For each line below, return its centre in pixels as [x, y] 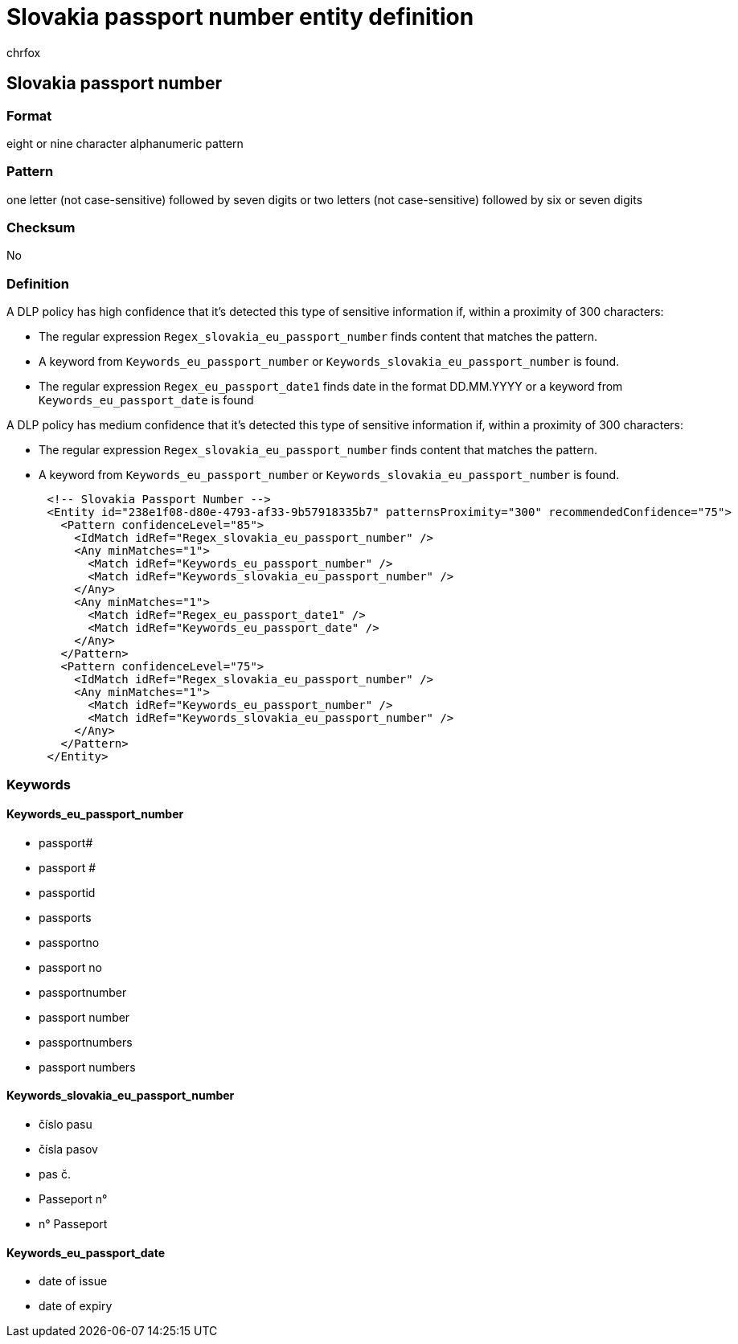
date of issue [73, 1281]
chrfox [24, 52]
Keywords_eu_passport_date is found [146, 400]
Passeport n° [73, 1199]
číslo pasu [66, 1125]
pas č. [55, 1174]
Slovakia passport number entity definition [240, 17]
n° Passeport [73, 1224]
